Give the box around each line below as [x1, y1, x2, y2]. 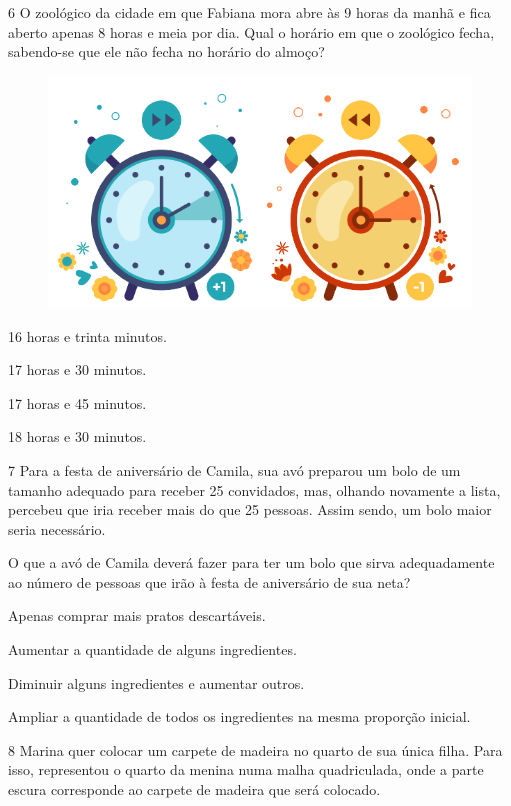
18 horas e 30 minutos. [8, 426, 147, 447]
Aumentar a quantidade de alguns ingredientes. [8, 639, 297, 660]
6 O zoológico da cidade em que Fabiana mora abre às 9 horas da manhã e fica [8, 2, 491, 22]
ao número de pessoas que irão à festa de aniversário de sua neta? [8, 571, 411, 592]
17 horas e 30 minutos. [8, 359, 147, 380]
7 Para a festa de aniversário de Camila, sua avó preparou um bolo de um [8, 459, 461, 480]
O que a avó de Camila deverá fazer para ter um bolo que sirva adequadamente [8, 552, 495, 573]
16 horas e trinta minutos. [8, 325, 167, 346]
